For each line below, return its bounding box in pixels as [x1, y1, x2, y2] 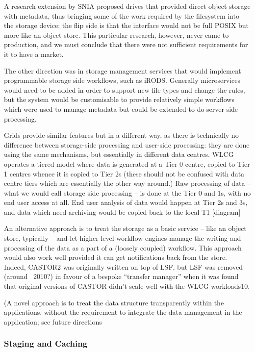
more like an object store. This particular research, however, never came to [4, 29, 229, 40]
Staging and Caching [4, 337, 88, 350]
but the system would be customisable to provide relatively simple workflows [4, 94, 234, 104]
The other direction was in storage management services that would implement [4, 65, 241, 75]
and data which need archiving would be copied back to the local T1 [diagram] [4, 206, 241, 217]
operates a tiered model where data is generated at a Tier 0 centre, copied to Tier [4, 158, 250, 169]
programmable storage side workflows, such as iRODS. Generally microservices [4, 75, 240, 85]
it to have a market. [4, 49, 64, 59]
